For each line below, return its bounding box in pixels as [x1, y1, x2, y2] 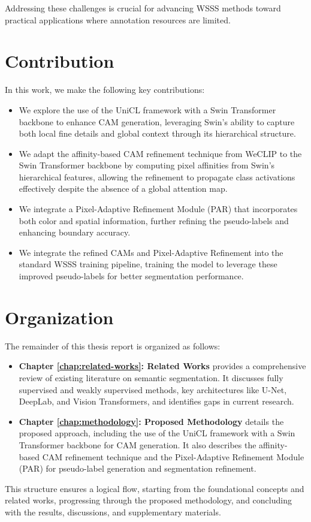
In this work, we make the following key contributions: [5, 83, 205, 96]
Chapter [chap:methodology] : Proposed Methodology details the [19, 415, 284, 427]
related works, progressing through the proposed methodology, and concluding [5, 494, 292, 506]
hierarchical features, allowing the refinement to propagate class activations [19, 170, 295, 183]
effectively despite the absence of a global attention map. [19, 182, 228, 195]
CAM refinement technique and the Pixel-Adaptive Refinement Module [42, 450, 304, 463]
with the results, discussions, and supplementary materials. [5, 505, 221, 518]
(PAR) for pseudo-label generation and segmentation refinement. [19, 462, 256, 475]
